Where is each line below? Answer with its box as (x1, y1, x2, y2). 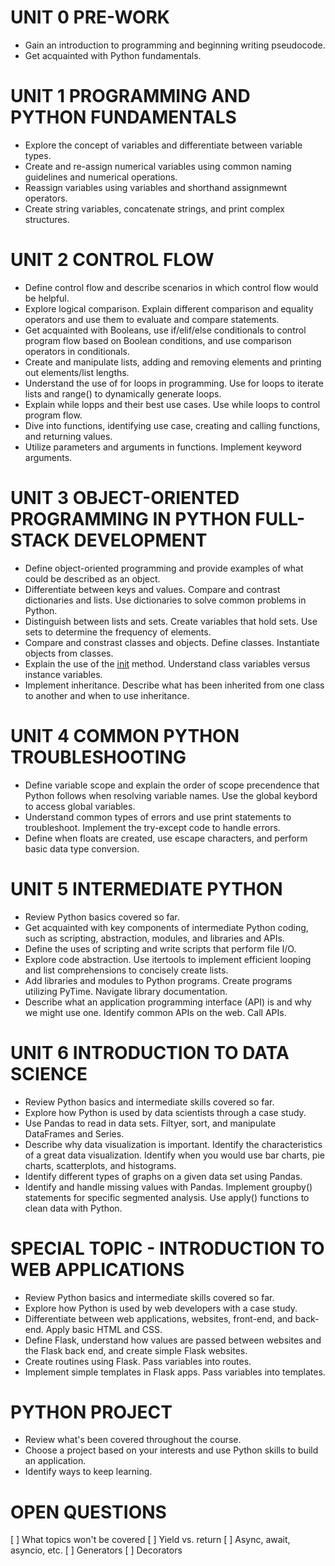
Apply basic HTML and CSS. (45, 1323, 163, 1335)
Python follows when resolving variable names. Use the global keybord (24, 789, 318, 801)
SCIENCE (10, 1062, 88, 1085)
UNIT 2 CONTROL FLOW (10, 249, 215, 271)
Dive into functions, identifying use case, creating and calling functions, (24, 419, 321, 431)
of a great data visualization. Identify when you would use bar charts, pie (24, 1149, 325, 1161)
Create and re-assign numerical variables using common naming (24, 160, 292, 172)
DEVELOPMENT (73, 529, 208, 551)
